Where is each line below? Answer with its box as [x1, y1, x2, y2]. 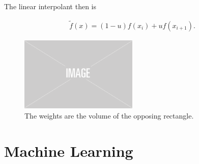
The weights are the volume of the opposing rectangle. [24, 110, 194, 121]
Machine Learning [4, 140, 133, 161]
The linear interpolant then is [4, 1, 97, 11]
